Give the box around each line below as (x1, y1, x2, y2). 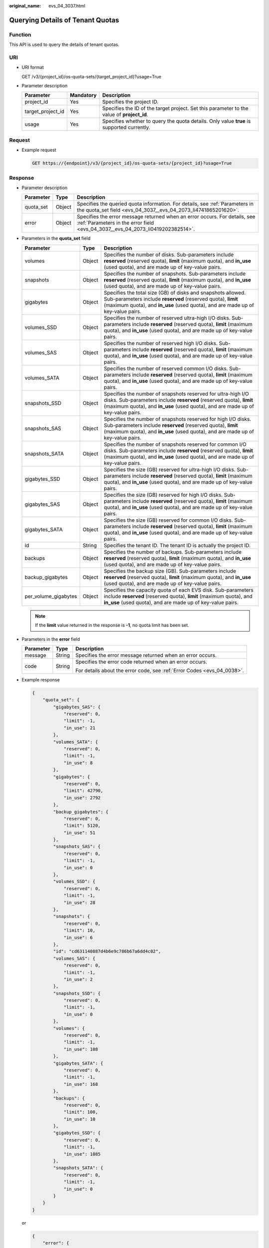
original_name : (9, 3, 41, 8)
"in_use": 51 (63, 830, 96, 836)
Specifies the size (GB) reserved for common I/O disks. (104, 517, 234, 524)
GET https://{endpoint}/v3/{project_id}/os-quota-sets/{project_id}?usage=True (32, 160, 232, 166)
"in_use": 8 (63, 760, 93, 766)
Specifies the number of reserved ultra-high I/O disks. (104, 314, 231, 321)
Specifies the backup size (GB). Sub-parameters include (104, 567, 236, 574)
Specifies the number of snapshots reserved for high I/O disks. (104, 415, 252, 422)
